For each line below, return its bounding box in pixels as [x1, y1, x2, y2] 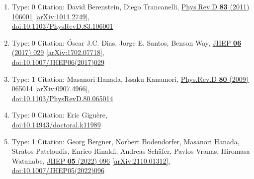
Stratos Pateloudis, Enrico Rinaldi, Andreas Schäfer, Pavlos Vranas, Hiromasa [11, 146, 250, 156]
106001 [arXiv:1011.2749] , [11, 11, 90, 21]
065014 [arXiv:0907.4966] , [11, 83, 90, 94]
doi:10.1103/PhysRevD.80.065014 [11, 93, 113, 103]
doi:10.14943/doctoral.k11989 [11, 119, 101, 129]
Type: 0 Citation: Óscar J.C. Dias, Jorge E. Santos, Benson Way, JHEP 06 [11, 37, 242, 48]
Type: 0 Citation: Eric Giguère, [11, 110, 107, 120]
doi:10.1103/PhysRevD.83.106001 [11, 21, 113, 31]
